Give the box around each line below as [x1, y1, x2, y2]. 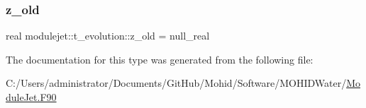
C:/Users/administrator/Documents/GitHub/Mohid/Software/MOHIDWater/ [6, 76, 347, 90]
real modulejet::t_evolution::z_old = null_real [6, 28, 210, 43]
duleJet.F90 [6, 90, 57, 104]
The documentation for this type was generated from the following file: [6, 52, 314, 66]
